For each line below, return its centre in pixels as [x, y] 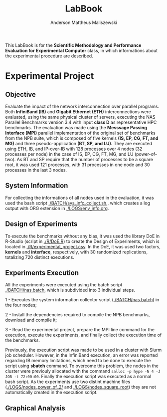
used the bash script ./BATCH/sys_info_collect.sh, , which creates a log [78, 203]
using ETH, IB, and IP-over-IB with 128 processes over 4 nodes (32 [74, 149]
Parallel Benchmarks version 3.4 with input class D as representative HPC [81, 122]
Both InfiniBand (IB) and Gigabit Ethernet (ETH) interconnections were [78, 111]
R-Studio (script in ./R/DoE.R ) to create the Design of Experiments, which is [82, 241]
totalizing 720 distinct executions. [40, 257]
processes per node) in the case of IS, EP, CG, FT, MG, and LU [69, 154]
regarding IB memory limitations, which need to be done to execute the [78, 361]
